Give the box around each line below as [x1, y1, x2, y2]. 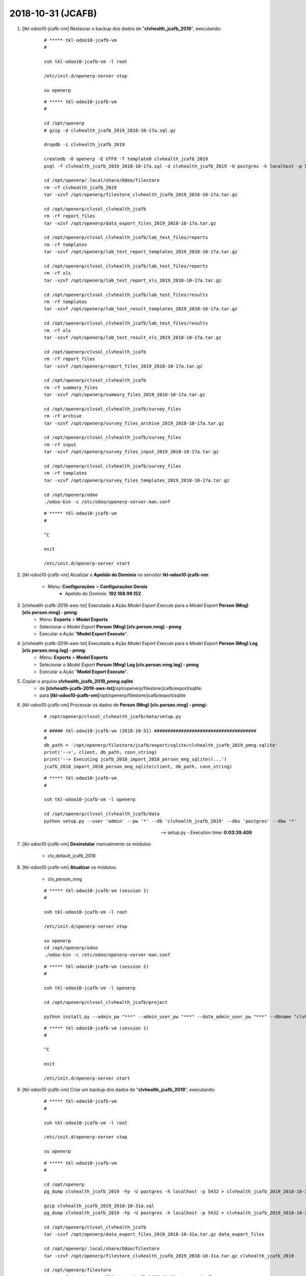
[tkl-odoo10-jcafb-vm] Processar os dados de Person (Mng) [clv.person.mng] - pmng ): [22, 702, 208, 708]
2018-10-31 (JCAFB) [9, 8, 97, 19]
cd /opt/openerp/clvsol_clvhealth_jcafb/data [44, 811, 160, 817]
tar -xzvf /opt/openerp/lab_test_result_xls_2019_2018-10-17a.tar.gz [44, 334, 222, 340]
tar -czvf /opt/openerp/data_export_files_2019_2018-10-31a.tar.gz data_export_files [44, 1232, 265, 1237]
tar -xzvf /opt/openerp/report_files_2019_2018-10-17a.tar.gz [44, 363, 203, 369]
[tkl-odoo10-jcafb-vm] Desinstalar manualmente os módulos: [22, 841, 152, 847]
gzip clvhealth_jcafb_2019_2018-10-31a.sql [44, 1203, 155, 1209]
